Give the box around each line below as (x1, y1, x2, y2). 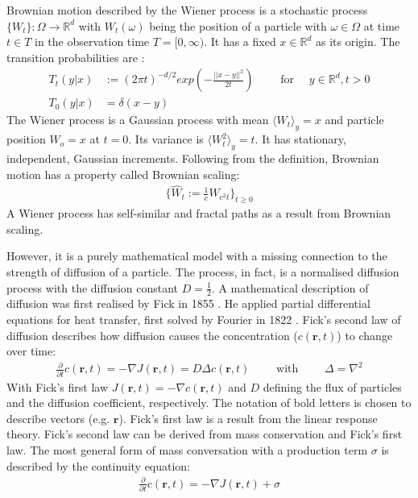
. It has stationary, (255, 131, 346, 147)
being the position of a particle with (149, 17, 327, 34)
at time (363, 17, 400, 34)
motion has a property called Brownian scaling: (6, 165, 240, 182)
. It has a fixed (204, 33, 276, 50)
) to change (337, 326, 393, 343)
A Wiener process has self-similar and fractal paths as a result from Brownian (6, 205, 391, 222)
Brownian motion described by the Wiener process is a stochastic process (6, 2, 368, 18)
